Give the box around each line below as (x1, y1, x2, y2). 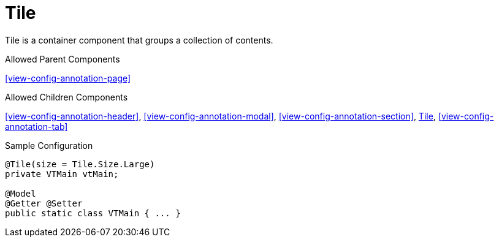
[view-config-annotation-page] (5, 72, 131, 83)
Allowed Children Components (5, 91, 128, 102)
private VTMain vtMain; (5, 168, 119, 179)
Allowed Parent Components (5, 53, 120, 64)
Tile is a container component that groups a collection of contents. (5, 34, 273, 45)
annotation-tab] (5, 121, 68, 132)
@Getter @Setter (5, 198, 83, 208)
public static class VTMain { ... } (5, 208, 181, 218)
